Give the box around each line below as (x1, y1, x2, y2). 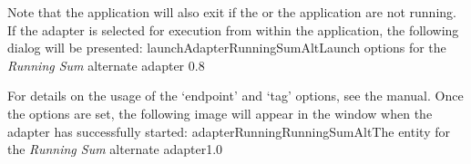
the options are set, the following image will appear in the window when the (7, 103, 433, 122)
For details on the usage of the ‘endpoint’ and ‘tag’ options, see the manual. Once (7, 86, 464, 105)
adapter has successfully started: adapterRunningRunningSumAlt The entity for (7, 121, 450, 140)
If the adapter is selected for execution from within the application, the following (7, 20, 459, 39)
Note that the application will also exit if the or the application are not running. (7, 3, 456, 21)
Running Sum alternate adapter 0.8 (7, 55, 205, 74)
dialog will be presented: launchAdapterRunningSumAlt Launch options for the (7, 38, 446, 57)
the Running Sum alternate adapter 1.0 (7, 140, 223, 159)
